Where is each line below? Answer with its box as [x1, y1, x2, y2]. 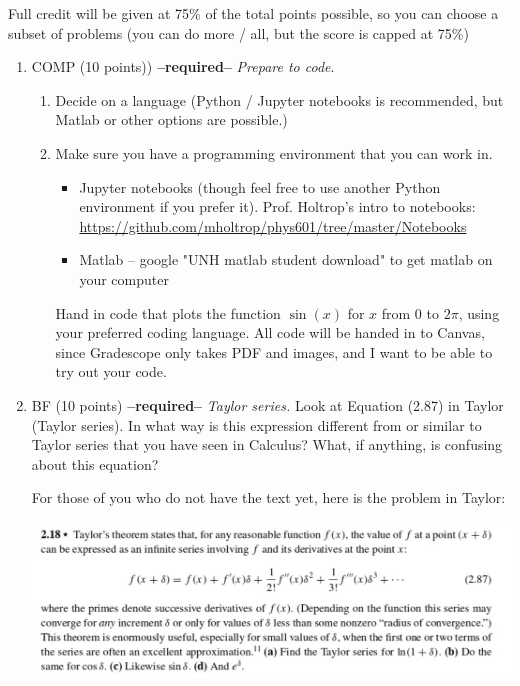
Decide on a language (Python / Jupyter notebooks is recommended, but [55, 89, 504, 110]
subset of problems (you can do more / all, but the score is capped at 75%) [8, 22, 469, 43]
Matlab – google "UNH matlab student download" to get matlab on [79, 249, 493, 270]
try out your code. [55, 361, 167, 382]
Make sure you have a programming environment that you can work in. [55, 142, 493, 163]
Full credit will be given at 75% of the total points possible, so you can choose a [8, 3, 499, 23]
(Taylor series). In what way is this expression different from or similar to [31, 414, 482, 435]
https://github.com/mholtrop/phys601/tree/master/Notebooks [79, 215, 467, 236]
